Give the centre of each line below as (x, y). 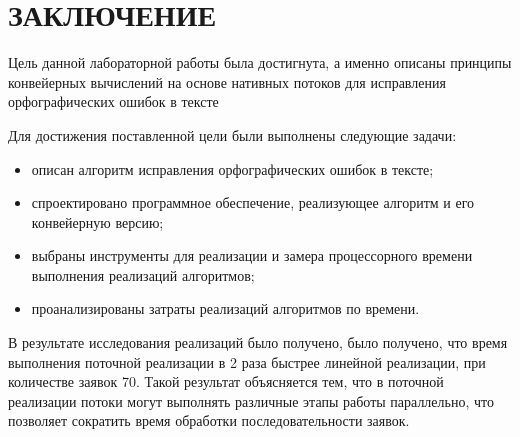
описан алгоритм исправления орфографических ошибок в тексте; (232, 168)
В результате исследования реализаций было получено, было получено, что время (258, 342)
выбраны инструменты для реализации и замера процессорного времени (252, 255)
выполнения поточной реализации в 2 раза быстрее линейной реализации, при (247, 361)
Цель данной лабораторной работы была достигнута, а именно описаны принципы (260, 62)
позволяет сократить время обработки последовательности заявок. (209, 420)
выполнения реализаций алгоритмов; (143, 274)
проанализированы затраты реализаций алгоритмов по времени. (225, 308)
